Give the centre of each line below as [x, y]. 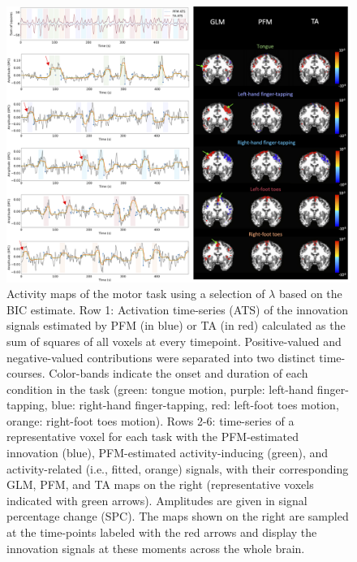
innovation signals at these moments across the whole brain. [156, 548]
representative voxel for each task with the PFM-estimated [153, 437]
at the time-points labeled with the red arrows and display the [162, 532]
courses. [26, 373]
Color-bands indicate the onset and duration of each [178, 373]
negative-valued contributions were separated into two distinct [161, 357]
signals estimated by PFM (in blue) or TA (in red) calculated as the [176, 325]
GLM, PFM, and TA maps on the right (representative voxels [160, 484]
